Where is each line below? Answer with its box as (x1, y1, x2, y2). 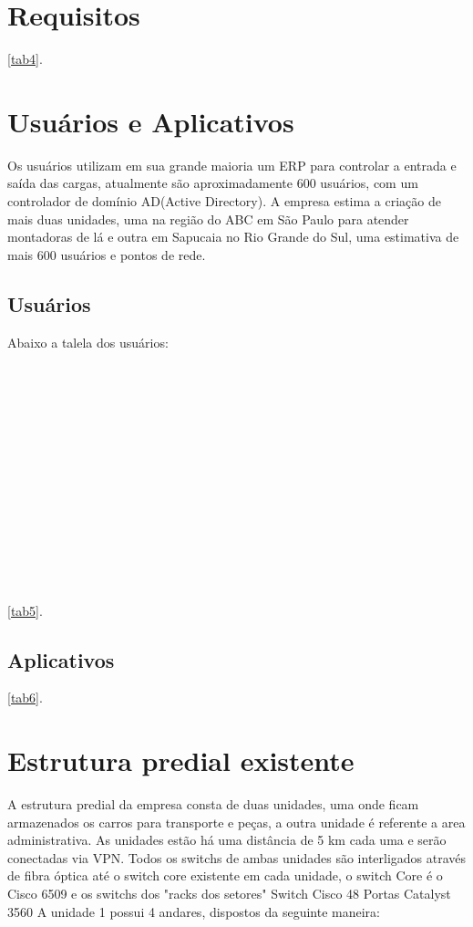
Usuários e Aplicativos (7, 102, 294, 140)
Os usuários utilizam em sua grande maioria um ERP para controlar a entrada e (7, 155, 457, 174)
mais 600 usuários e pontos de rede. (7, 245, 206, 264)
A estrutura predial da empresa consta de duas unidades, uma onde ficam (7, 795, 419, 814)
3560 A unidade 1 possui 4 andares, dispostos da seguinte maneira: (7, 901, 380, 921)
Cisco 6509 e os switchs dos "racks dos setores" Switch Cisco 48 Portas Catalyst (7, 884, 451, 902)
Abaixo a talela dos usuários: (7, 332, 169, 351)
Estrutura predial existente (7, 742, 355, 779)
